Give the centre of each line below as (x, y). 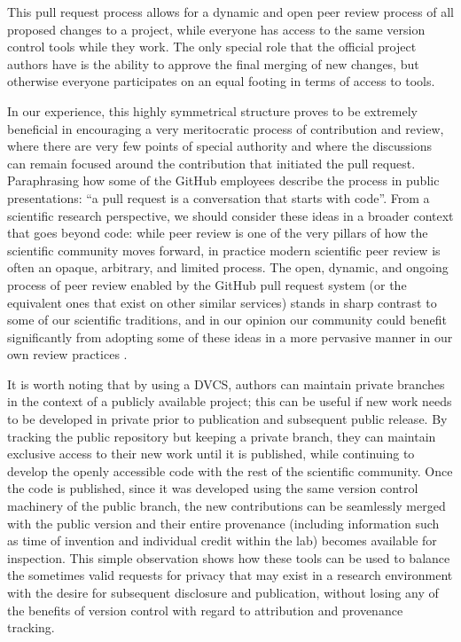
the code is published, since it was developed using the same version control (213, 488)
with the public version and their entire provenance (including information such (223, 523)
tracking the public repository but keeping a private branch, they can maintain (222, 436)
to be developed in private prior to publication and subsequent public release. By (227, 419)
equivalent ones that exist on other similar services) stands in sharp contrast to (222, 302)
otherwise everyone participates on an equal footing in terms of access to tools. (221, 81)
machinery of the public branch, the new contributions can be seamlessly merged (227, 506)
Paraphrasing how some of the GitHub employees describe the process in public (223, 180)
